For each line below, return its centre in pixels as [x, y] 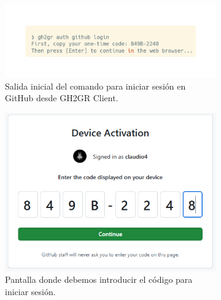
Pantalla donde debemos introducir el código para [99, 279]
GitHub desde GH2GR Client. [62, 98]
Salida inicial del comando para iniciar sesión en [95, 86]
